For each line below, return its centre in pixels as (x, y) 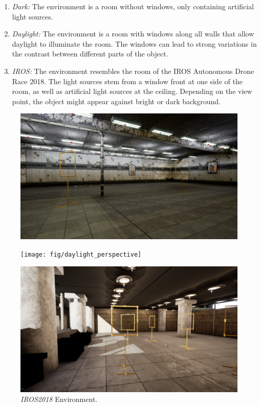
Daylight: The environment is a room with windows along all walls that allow (133, 34)
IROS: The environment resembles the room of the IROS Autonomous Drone (133, 71)
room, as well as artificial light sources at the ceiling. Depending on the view (132, 91)
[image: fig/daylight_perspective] (81, 255)
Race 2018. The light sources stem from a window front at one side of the (127, 81)
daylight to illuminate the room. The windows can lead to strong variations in (134, 43)
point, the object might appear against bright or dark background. (116, 101)
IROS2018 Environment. (59, 399)
